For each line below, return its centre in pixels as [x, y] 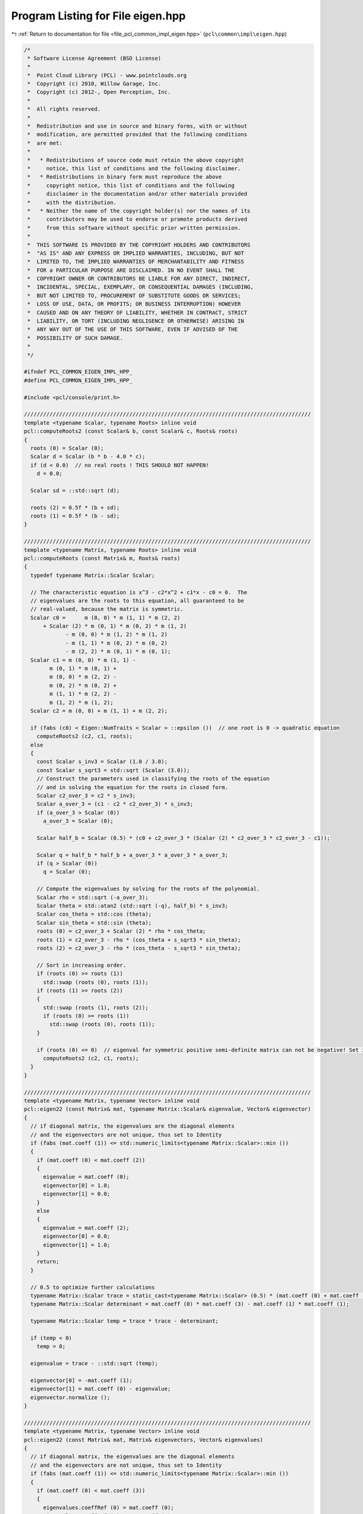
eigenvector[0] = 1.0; [77, 1185]
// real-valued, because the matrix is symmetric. [107, 609]
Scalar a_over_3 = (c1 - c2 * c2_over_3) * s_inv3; [115, 804]
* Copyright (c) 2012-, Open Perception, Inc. [99, 92]
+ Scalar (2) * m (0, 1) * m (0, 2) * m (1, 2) [115, 626]
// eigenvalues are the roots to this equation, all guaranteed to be [137, 600]
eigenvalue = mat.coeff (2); [86, 1228]
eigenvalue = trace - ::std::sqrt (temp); [94, 1364]
